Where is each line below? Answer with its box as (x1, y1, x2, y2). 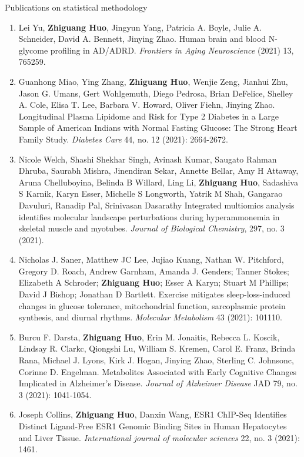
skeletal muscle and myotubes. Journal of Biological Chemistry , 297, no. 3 (18, 222, 285, 234)
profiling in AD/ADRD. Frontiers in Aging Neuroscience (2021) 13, (50, 44, 294, 56)
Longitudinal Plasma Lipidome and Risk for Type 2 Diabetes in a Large (18, 110, 279, 122)
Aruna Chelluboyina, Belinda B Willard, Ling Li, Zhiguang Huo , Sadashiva (18, 175, 298, 188)
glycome (18, 44, 48, 56)
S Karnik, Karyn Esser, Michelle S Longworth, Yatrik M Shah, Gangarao (18, 187, 283, 200)
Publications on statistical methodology (5, 1, 148, 13)
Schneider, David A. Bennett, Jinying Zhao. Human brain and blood (18, 32, 266, 45)
